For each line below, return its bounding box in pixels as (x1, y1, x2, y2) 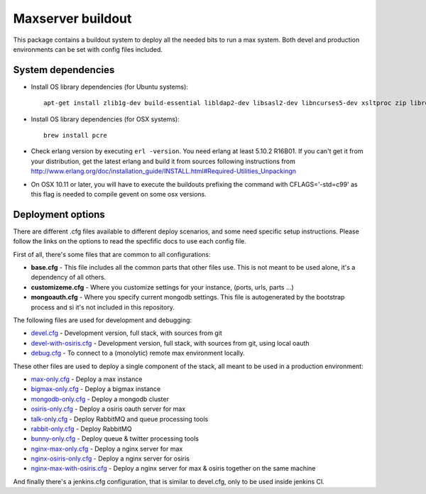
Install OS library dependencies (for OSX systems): (31, 114, 180, 123)
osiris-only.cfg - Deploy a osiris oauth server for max (31, 405, 186, 413)
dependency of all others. (31, 273, 106, 282)
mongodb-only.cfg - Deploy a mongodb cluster (31, 395, 170, 403)
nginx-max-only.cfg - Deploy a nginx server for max (31, 444, 183, 453)
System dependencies (13, 64, 115, 76)
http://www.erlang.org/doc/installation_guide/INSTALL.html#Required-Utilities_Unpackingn (31, 167, 297, 175)
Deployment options (13, 208, 106, 220)
